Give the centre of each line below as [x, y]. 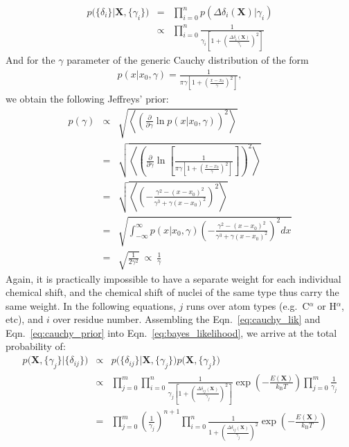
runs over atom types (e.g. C [248, 305]
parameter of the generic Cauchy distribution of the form [188, 59]
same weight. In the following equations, [91, 305]
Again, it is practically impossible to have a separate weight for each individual [173, 278]
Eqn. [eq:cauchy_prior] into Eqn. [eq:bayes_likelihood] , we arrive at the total [171, 332]
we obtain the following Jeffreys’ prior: [87, 99]
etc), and [25, 319]
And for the [30, 59]
